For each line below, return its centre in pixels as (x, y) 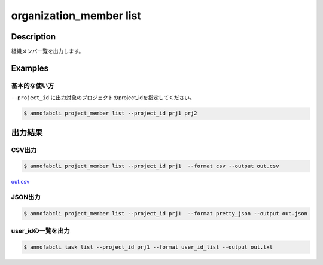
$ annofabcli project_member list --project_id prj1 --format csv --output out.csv (151, 166)
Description (33, 37)
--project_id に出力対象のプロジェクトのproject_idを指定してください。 (103, 98)
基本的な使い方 (33, 86)
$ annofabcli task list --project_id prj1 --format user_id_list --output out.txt (148, 247)
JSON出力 (26, 197)
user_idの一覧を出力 (40, 231)
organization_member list (76, 16)
